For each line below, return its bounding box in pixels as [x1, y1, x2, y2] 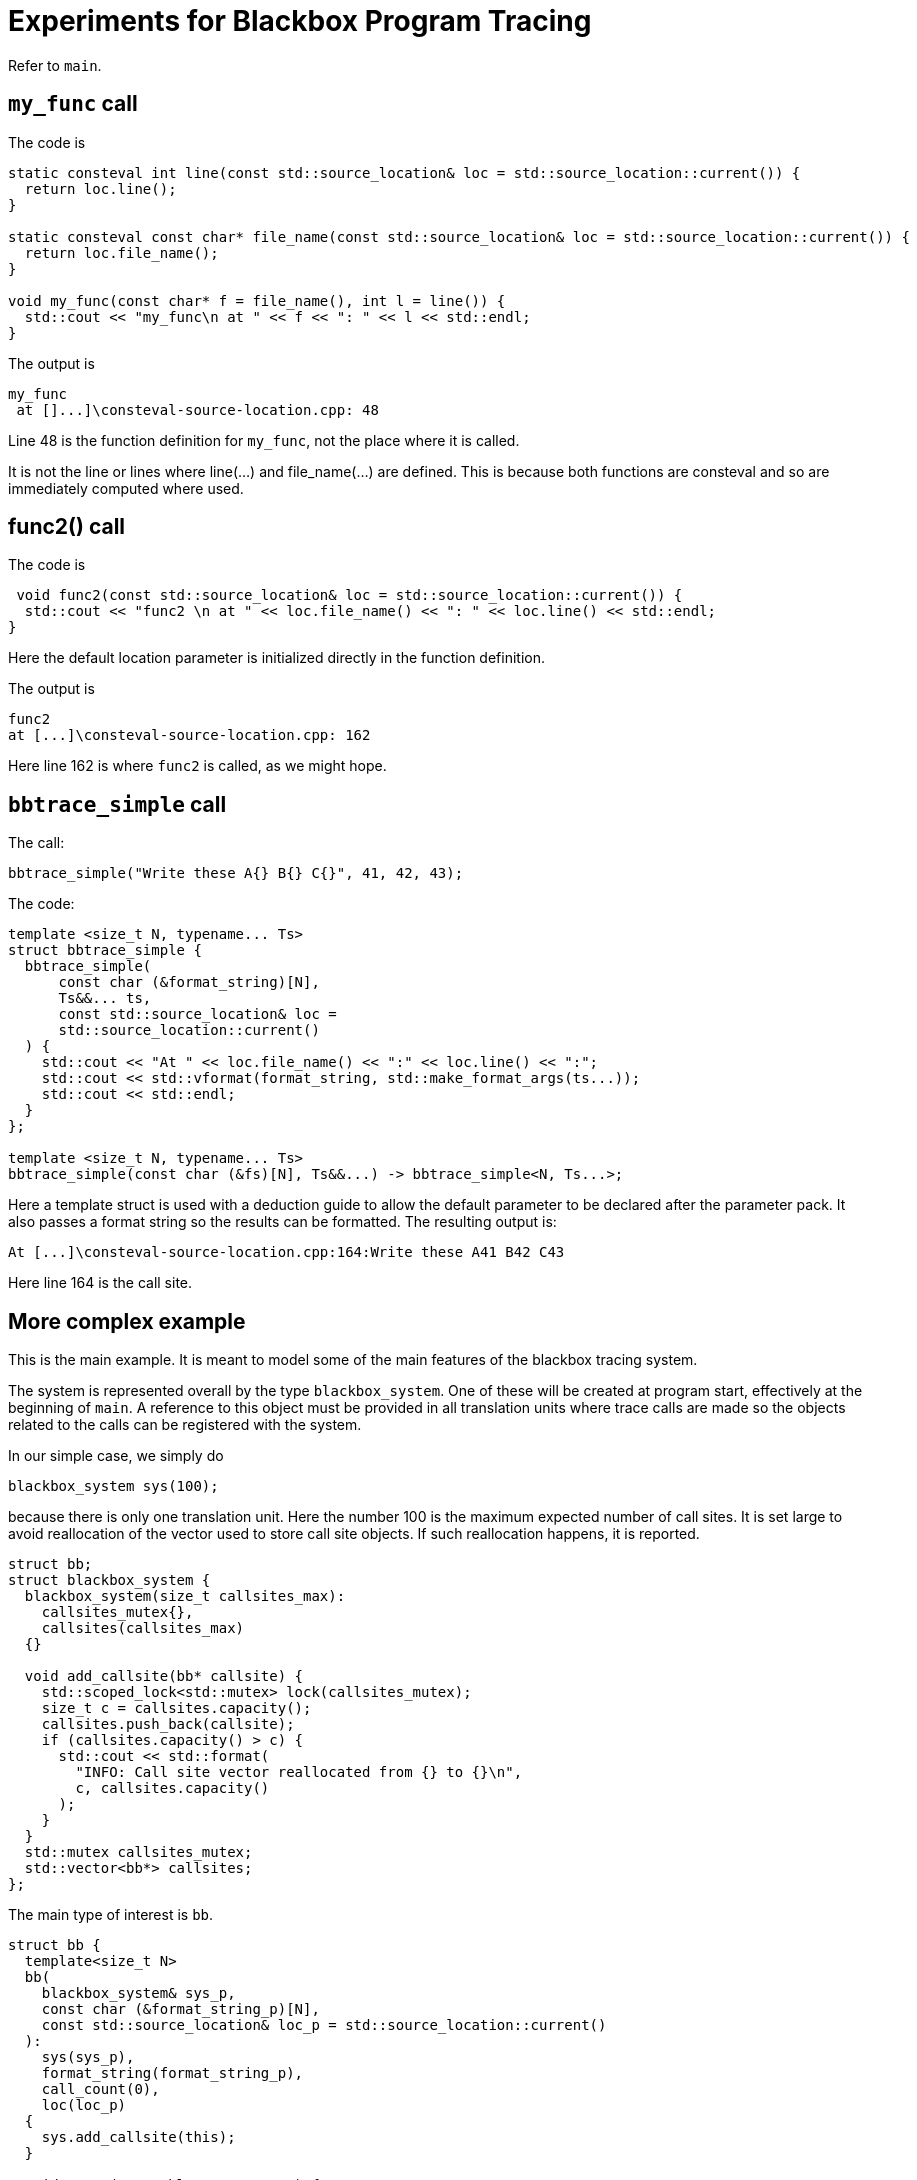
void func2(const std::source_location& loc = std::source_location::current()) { [16, 587, 683, 604]
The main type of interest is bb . [8, 1906, 214, 1924]
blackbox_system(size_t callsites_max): [24, 1588, 346, 1605]
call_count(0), [41, 2081, 160, 2098]
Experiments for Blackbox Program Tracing [8, 4, 592, 38]
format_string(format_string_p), [41, 2065, 304, 2082]
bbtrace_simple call [8, 791, 227, 817]
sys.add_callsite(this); [41, 2129, 236, 2146]
